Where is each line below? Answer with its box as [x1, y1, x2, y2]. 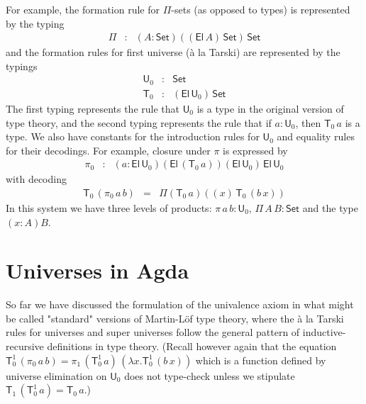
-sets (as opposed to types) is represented [171, 2, 350, 16]
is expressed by [223, 142, 288, 157]
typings [6, 58, 38, 73]
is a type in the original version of [196, 101, 344, 116]
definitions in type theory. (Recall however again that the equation [47, 339, 337, 354]
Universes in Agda [6, 256, 189, 285]
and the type [302, 200, 358, 215]
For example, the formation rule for [6, 2, 160, 16]
